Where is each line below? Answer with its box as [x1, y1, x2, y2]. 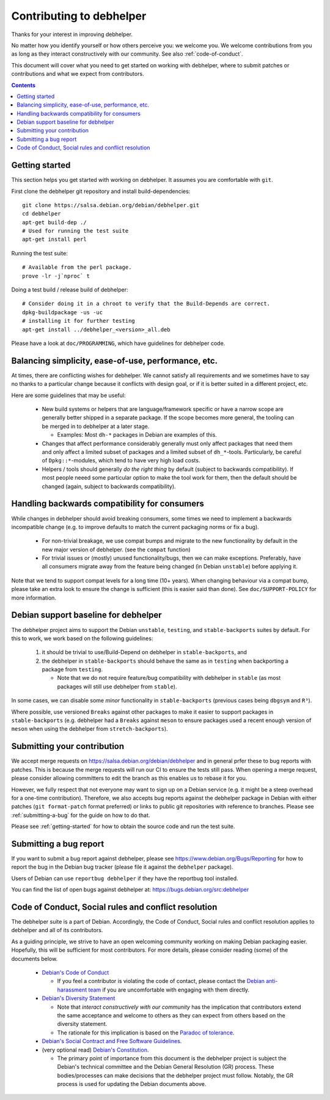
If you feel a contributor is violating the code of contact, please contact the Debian [57, 978, 265, 985]
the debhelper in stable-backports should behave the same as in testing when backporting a [42, 657, 288, 665]
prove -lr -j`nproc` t [22, 273, 90, 279]
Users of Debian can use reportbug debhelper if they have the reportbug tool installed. [11, 875, 238, 882]
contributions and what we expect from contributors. [11, 70, 144, 78]
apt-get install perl [22, 236, 87, 243]
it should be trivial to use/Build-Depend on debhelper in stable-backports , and [42, 649, 248, 656]
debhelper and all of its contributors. [11, 927, 103, 934]
